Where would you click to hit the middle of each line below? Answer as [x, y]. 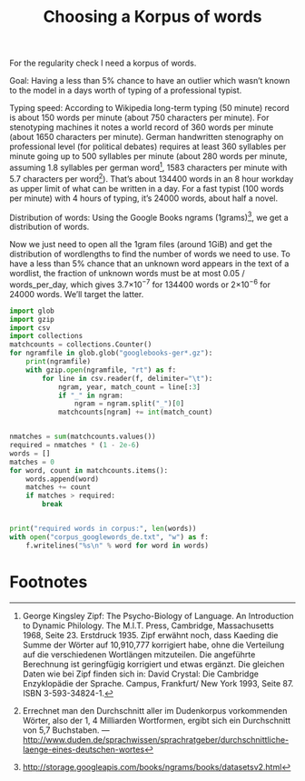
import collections [46, 336]
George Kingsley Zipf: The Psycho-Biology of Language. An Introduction [158, 616]
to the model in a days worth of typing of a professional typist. [126, 90]
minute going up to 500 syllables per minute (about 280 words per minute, [148, 156]
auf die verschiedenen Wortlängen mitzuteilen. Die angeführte [139, 654]
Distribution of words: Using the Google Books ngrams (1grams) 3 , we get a [149, 216]
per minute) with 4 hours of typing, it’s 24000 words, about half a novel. [144, 198]
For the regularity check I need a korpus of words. [103, 63]
